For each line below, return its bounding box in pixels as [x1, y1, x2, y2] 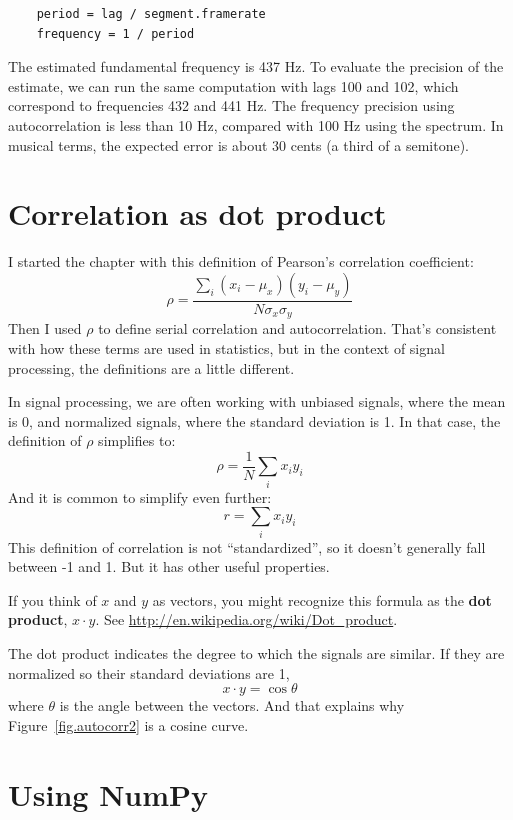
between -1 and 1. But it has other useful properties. [8, 556, 330, 577]
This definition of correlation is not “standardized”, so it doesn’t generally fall [8, 536, 486, 557]
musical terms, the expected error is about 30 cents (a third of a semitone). [8, 134, 469, 155]
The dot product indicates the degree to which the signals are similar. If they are [8, 643, 505, 664]
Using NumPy [8, 773, 209, 814]
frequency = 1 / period [36, 26, 195, 41]
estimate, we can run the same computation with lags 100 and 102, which [8, 75, 459, 96]
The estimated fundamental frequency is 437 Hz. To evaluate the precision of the [8, 56, 504, 77]
